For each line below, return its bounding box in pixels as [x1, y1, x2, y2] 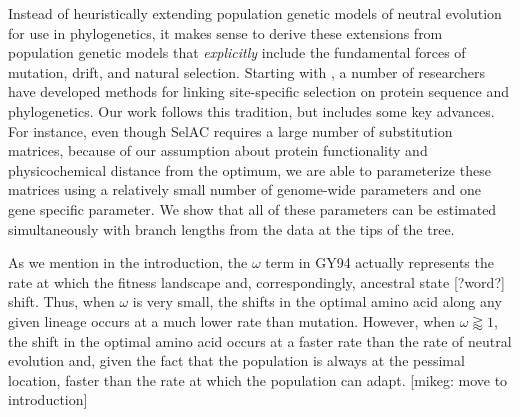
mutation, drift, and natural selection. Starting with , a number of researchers [8, 61, 485, 82]
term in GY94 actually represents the [265, 252, 494, 273]
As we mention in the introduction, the [8, 252, 248, 273]
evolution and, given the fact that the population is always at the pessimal [8, 350, 465, 371]
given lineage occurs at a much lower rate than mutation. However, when [8, 310, 456, 331]
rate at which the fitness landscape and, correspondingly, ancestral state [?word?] [8, 271, 505, 292]
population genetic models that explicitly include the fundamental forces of [8, 42, 466, 63]
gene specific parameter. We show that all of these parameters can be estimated [8, 198, 497, 219]
